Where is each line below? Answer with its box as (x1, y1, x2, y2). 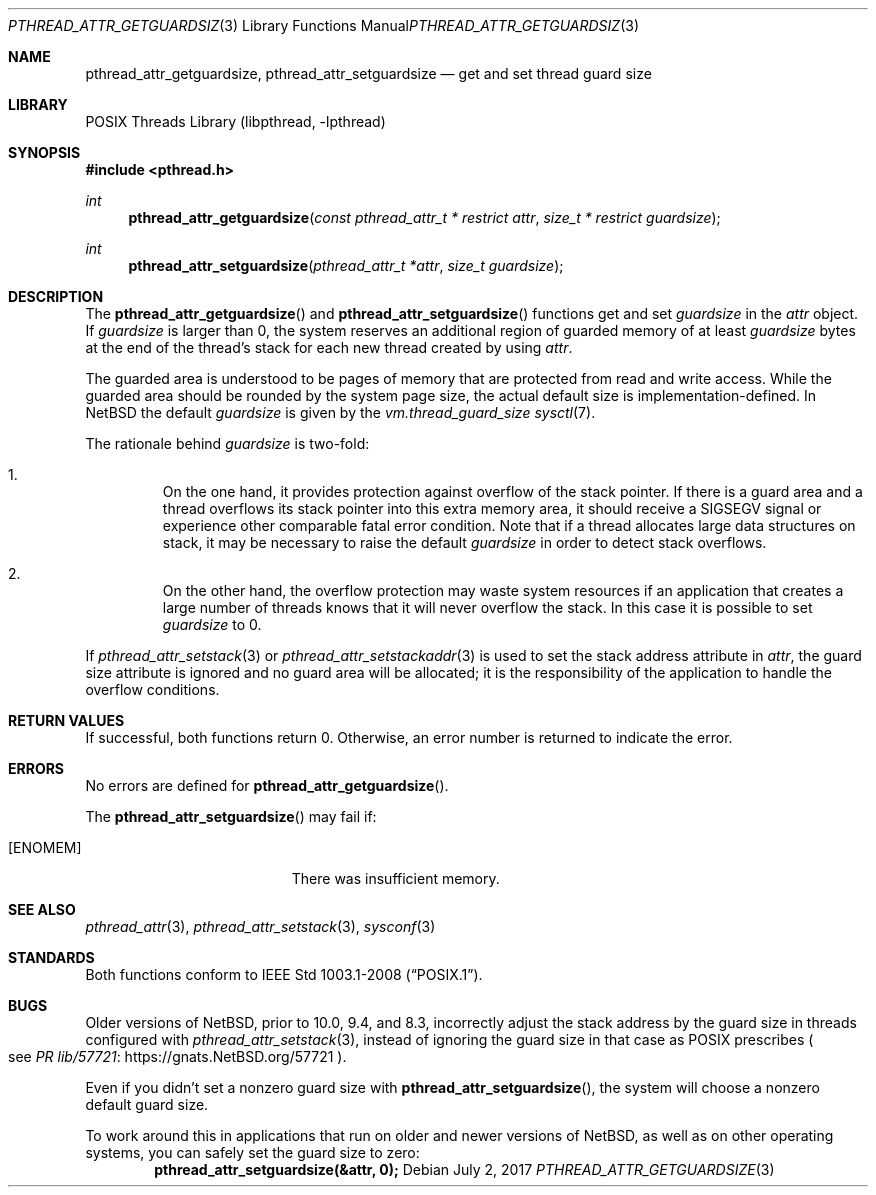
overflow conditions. (85, 681, 220, 698)
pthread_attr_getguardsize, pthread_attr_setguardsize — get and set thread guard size (85, 65, 652, 82)
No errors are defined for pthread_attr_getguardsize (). (85, 777, 449, 794)
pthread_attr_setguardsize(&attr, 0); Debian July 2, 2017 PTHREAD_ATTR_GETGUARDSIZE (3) (154, 1161, 775, 1178)
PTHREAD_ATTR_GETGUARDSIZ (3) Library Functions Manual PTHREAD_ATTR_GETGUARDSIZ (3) (8, 17, 640, 34)
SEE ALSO (8, 901, 76, 918)
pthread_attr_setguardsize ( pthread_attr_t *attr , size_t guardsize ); (128, 257, 564, 274)
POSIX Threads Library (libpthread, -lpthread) (85, 113, 386, 130)
